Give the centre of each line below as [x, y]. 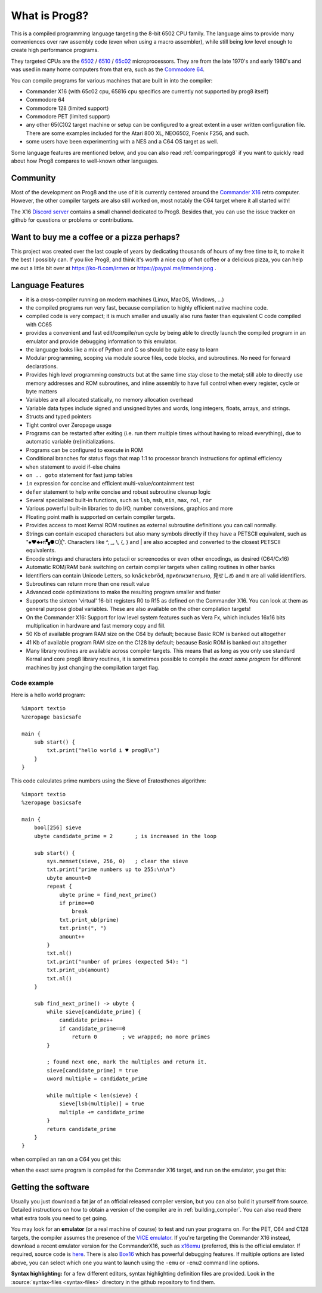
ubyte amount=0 [69, 878]
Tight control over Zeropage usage [69, 425]
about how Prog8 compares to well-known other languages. [85, 161]
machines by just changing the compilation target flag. [93, 667]
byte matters [41, 391]
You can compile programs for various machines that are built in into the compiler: [112, 80]
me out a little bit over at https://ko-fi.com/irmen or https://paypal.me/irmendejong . [114, 268]
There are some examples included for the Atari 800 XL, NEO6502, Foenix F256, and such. [138, 133]
